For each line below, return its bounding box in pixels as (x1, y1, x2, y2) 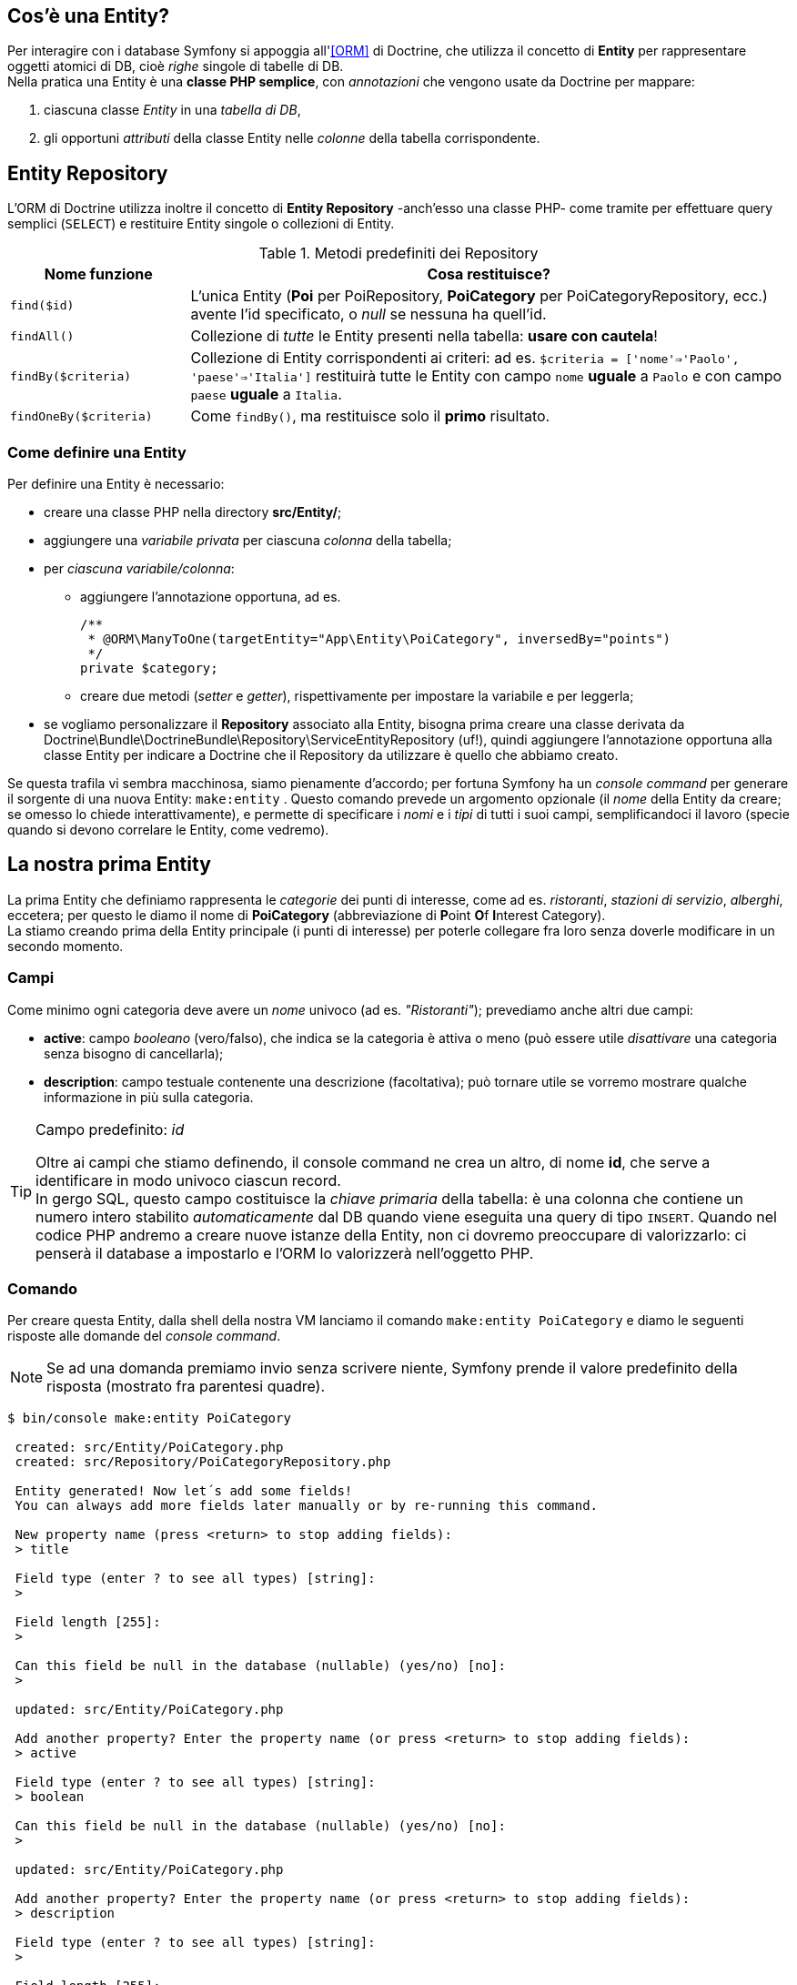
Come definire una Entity (7, 442, 187, 461)
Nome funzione (44, 265, 153, 284)
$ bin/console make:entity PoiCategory (7, 1411, 291, 1426)
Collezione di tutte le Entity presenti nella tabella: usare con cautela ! (190, 327, 658, 346)
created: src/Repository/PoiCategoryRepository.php (15, 1454, 391, 1470)
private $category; (80, 661, 218, 676)
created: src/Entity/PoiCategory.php (15, 1440, 284, 1455)
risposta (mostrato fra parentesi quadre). (46, 1377, 326, 1396)
